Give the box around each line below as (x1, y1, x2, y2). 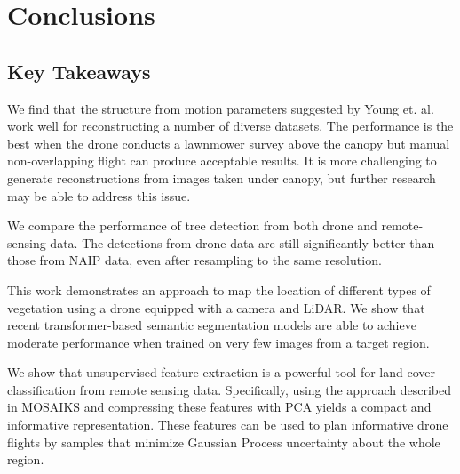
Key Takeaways (7, 57, 151, 84)
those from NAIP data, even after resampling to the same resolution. (7, 251, 382, 269)
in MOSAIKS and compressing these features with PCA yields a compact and (7, 398, 432, 416)
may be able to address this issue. (7, 186, 191, 205)
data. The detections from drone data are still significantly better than (50, 233, 435, 252)
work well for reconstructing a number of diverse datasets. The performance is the (7, 116, 454, 135)
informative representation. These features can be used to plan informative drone (7, 415, 448, 434)
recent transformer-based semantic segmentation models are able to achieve (7, 316, 416, 334)
